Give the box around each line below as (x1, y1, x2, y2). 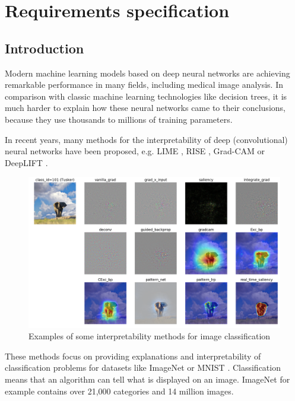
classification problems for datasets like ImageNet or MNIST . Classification (5, 361, 281, 374)
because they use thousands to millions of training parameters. (5, 113, 233, 125)
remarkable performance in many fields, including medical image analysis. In (5, 78, 284, 91)
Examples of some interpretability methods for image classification (28, 330, 271, 342)
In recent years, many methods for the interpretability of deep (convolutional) (5, 133, 288, 145)
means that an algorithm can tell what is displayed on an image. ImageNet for (5, 373, 290, 385)
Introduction (5, 39, 84, 57)
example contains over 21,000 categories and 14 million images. (5, 384, 234, 397)
